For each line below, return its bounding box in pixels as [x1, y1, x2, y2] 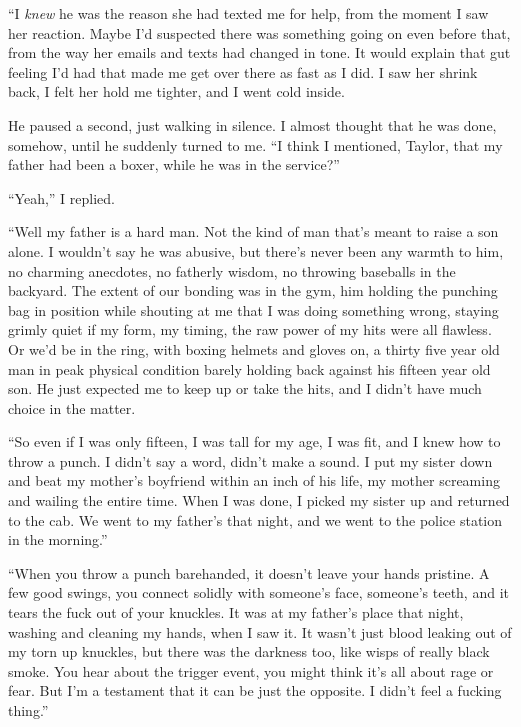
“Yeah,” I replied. [8, 187, 115, 208]
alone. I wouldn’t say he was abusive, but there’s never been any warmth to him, [8, 240, 504, 261]
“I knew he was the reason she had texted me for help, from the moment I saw [8, 3, 489, 23]
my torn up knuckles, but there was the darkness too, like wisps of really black [8, 641, 490, 662]
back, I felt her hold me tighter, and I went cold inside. [8, 81, 345, 102]
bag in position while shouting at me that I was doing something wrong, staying [8, 299, 499, 320]
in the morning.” [8, 529, 108, 550]
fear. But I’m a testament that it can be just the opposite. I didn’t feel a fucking [8, 680, 502, 701]
